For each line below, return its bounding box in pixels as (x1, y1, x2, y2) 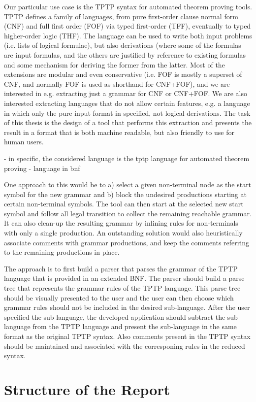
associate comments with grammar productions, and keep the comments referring (4, 237, 249, 247)
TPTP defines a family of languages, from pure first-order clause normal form (4, 11, 238, 21)
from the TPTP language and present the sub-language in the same (32, 321, 237, 332)
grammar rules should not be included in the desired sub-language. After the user (4, 302, 250, 312)
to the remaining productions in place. (4, 247, 120, 257)
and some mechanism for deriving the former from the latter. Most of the (4, 59, 225, 69)
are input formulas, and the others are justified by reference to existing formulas (4, 49, 246, 60)
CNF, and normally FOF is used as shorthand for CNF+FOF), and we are (4, 78, 230, 89)
